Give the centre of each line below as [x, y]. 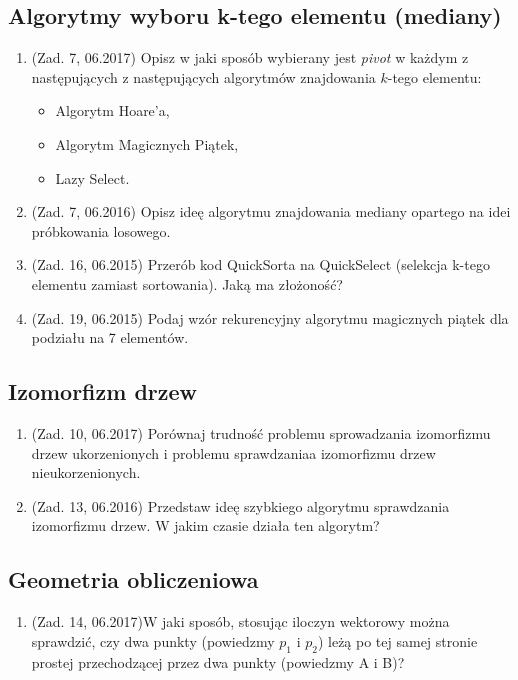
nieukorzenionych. [86, 472]
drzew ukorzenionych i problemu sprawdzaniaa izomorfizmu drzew [233, 452]
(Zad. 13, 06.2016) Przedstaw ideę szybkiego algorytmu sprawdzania [240, 505]
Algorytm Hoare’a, [112, 110]
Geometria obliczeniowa [133, 579]
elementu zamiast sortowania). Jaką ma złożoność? [187, 283]
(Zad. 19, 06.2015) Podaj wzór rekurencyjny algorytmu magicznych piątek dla [270, 317]
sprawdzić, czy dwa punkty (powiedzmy [153, 640]
